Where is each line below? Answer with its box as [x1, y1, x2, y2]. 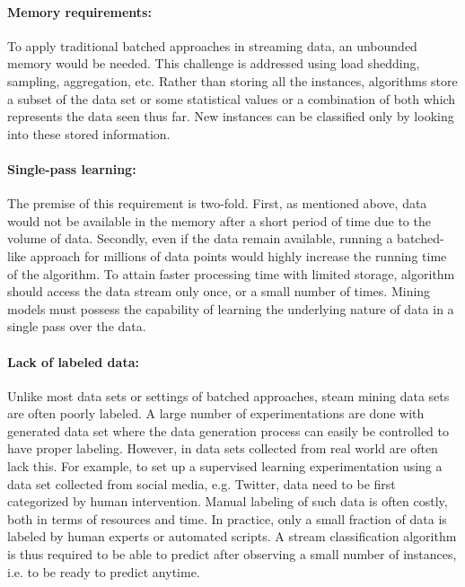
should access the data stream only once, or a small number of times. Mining [7, 282, 431, 301]
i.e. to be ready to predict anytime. [7, 562, 200, 581]
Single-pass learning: [7, 159, 136, 178]
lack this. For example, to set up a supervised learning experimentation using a [7, 457, 443, 476]
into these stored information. [7, 124, 171, 143]
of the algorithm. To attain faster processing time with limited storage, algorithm [7, 264, 455, 283]
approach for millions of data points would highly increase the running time [30, 246, 447, 265]
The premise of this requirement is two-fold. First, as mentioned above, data [7, 194, 427, 213]
